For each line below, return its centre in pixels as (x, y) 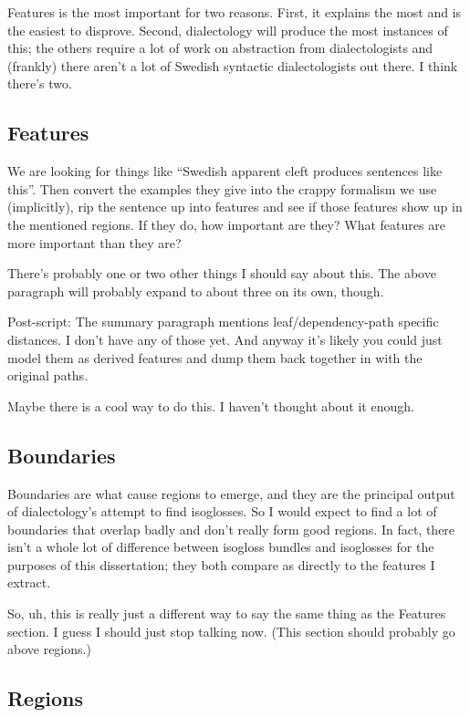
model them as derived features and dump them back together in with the (215, 357)
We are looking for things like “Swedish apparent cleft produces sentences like (225, 171)
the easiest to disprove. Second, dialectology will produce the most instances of (228, 30)
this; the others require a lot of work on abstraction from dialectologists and (220, 48)
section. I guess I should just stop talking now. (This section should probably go (231, 631)
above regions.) (49, 649)
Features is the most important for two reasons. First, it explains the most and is (235, 12)
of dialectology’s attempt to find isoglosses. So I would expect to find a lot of (222, 511)
